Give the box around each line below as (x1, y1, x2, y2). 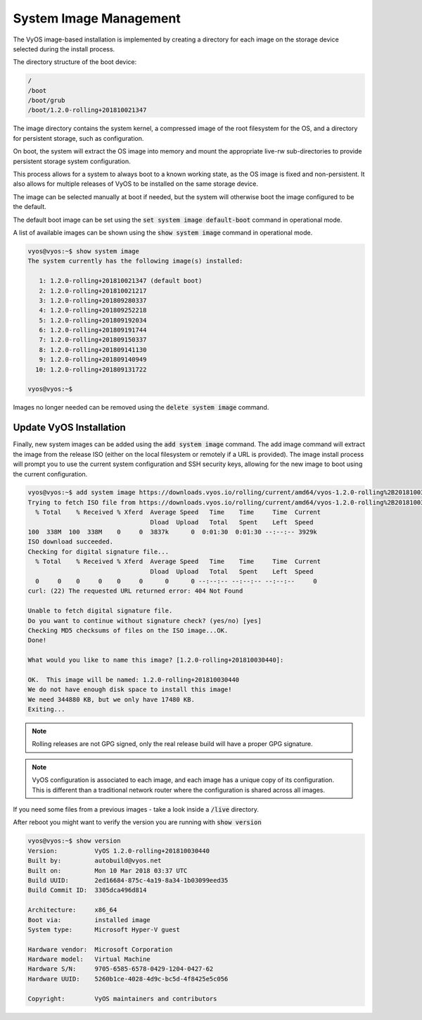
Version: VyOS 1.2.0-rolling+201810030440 (27, 847, 210, 855)
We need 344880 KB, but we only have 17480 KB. (27, 695, 195, 703)
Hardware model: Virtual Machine (27, 955, 151, 964)
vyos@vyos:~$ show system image (27, 247, 140, 255)
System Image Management (13, 11, 181, 26)
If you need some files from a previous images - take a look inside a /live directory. (13, 805, 260, 814)
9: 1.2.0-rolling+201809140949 (39, 355, 147, 364)
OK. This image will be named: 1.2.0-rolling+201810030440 (27, 676, 240, 684)
